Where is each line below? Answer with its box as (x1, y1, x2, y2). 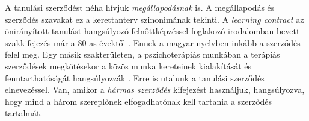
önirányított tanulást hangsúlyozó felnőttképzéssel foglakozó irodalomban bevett (5, 25, 300, 37)
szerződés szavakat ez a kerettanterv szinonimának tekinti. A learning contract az (5, 13, 304, 25)
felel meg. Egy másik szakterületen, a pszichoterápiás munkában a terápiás (5, 48, 280, 60)
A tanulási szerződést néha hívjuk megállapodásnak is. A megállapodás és (5, 1, 275, 13)
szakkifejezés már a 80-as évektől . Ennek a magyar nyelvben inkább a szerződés (5, 36, 301, 49)
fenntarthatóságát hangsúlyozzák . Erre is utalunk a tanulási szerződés (5, 71, 265, 84)
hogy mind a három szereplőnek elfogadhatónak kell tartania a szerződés (5, 95, 272, 107)
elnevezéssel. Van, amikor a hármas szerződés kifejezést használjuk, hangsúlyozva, (5, 83, 305, 96)
